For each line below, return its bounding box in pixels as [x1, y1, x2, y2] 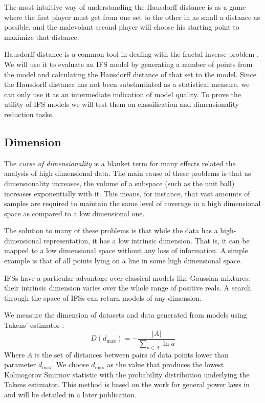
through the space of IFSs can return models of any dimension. [4, 292, 202, 303]
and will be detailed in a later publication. [4, 389, 137, 399]
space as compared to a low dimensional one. [4, 208, 145, 218]
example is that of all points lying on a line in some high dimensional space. [4, 255, 242, 266]
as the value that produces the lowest [107, 359, 224, 370]
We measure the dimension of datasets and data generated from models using [4, 309, 247, 320]
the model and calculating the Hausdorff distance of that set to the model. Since [4, 69, 256, 79]
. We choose [52, 359, 89, 370]
